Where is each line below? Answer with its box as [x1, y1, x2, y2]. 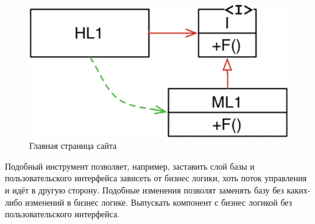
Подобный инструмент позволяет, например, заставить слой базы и [5, 159, 255, 172]
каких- [286, 183, 311, 196]
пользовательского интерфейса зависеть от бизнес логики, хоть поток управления [5, 172, 307, 184]
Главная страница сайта [29, 139, 117, 152]
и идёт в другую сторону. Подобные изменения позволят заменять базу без [5, 183, 285, 196]
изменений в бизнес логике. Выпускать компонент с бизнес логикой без [25, 195, 292, 208]
